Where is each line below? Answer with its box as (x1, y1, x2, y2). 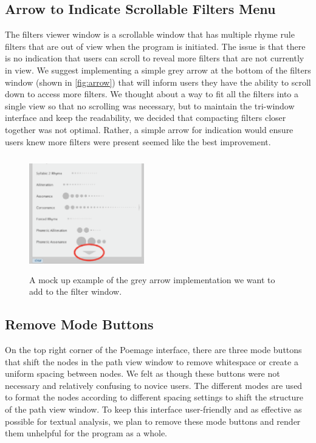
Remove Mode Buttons (5, 315, 154, 334)
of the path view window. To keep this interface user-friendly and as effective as (5, 403, 302, 416)
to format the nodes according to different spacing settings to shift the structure (5, 391, 304, 404)
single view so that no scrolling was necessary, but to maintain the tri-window (5, 99, 295, 112)
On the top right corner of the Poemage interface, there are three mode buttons (5, 343, 302, 356)
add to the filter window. (29, 285, 122, 298)
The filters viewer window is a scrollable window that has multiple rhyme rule (5, 28, 295, 41)
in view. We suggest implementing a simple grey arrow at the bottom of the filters (5, 63, 311, 76)
